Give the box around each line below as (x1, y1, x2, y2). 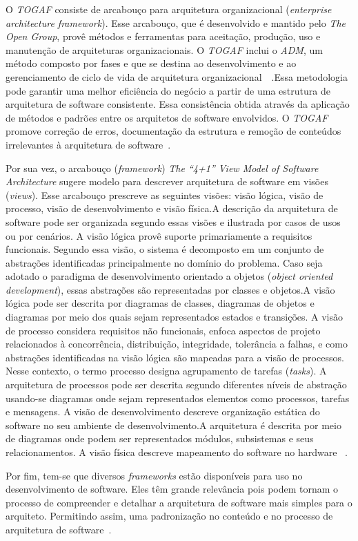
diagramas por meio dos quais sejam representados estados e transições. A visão (6, 310, 344, 324)
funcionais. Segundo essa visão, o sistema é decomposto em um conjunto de (6, 242, 324, 256)
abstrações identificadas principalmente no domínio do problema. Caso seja (6, 255, 323, 269)
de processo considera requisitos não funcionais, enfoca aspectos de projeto (6, 323, 321, 337)
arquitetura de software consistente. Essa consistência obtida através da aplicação (6, 97, 350, 111)
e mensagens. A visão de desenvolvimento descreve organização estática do (6, 404, 320, 419)
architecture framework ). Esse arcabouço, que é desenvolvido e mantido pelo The (6, 15, 346, 30)
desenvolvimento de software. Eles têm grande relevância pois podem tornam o (6, 482, 339, 496)
